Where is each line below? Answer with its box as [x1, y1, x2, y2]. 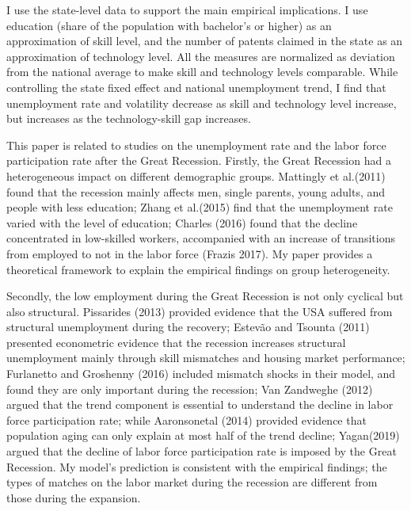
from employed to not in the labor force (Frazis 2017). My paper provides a [6, 245, 373, 261]
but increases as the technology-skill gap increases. [6, 110, 251, 127]
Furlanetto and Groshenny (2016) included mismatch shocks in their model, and [6, 365, 396, 382]
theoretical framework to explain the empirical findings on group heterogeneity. [6, 261, 390, 277]
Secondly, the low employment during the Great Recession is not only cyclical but [6, 288, 404, 304]
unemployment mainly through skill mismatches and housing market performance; [6, 349, 405, 366]
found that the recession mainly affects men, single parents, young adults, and [6, 183, 386, 200]
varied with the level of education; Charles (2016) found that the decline [6, 214, 358, 231]
